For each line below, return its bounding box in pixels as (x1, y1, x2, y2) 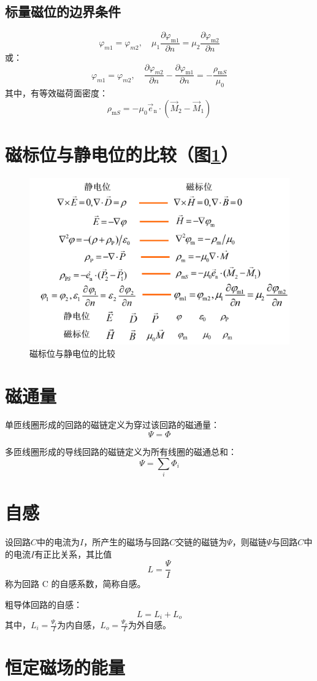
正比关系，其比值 (43, 547, 112, 560)
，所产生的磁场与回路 (83, 535, 170, 548)
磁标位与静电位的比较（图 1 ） (5, 142, 239, 167)
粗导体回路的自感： (5, 597, 82, 610)
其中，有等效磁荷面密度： (5, 87, 108, 99)
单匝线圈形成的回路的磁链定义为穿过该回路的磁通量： (5, 418, 220, 431)
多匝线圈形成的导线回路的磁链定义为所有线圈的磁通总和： (5, 445, 237, 458)
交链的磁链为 (175, 535, 227, 548)
